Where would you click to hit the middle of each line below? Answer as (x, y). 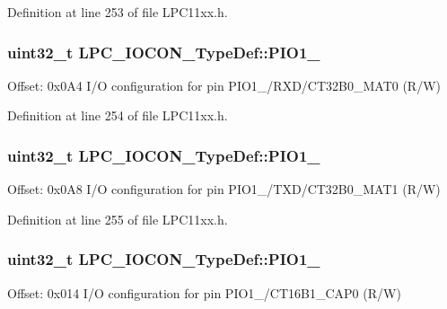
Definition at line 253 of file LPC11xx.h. (118, 12)
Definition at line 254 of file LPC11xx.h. (118, 115)
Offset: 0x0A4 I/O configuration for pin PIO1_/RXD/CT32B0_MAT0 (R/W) (224, 85)
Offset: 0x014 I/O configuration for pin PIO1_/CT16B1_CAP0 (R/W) (204, 292)
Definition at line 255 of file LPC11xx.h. (118, 219)
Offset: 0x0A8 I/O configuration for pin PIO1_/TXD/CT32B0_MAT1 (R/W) (224, 189)
